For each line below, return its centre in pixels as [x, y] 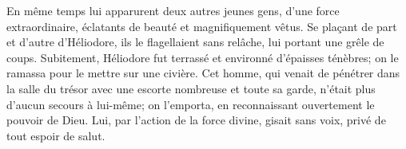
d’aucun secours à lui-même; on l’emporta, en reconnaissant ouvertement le [191, 104]
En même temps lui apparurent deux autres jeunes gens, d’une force [173, 10]
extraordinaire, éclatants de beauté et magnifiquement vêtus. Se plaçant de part [202, 26]
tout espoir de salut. [56, 135]
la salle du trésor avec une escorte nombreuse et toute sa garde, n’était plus [191, 88]
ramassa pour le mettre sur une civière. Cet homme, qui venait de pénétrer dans [203, 73]
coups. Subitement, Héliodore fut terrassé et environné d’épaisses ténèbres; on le [203, 57]
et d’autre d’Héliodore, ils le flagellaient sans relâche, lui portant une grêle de [195, 42]
